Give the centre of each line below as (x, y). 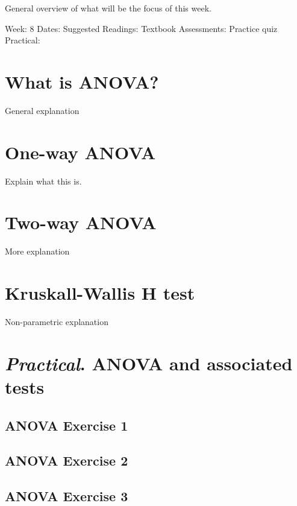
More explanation (37, 251)
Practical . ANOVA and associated (149, 363)
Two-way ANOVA (81, 222)
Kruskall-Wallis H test (100, 293)
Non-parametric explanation (57, 322)
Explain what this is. (43, 181)
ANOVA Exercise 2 (67, 460)
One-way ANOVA (80, 152)
